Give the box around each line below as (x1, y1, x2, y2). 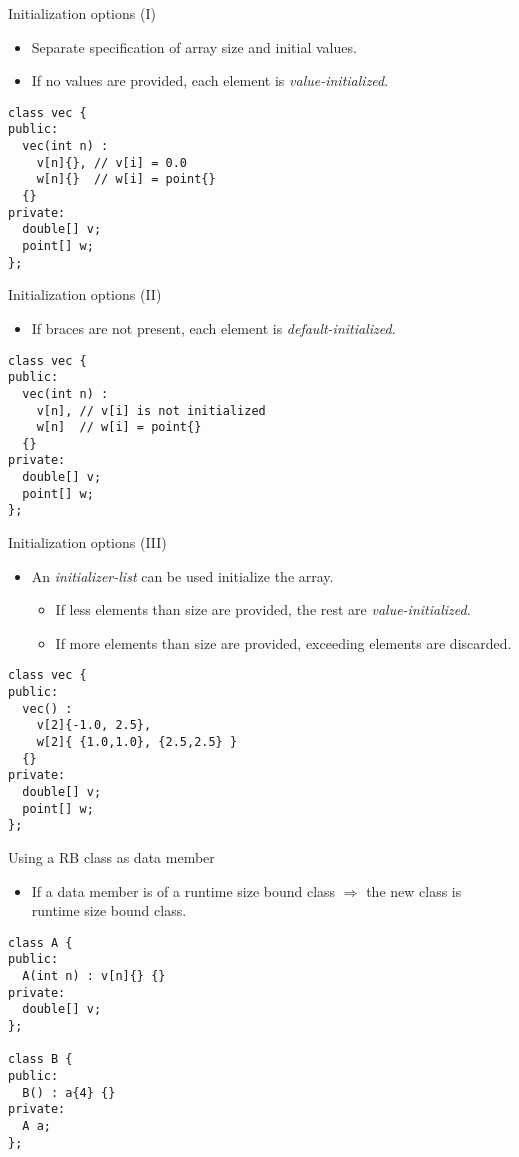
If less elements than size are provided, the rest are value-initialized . (55, 599, 471, 620)
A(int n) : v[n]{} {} (22, 969, 166, 984)
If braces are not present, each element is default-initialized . (31, 317, 396, 338)
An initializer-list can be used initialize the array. (31, 565, 334, 586)
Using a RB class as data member (8, 847, 215, 868)
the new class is (366, 880, 462, 901)
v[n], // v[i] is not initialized (36, 403, 266, 418)
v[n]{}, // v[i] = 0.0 (36, 155, 187, 170)
